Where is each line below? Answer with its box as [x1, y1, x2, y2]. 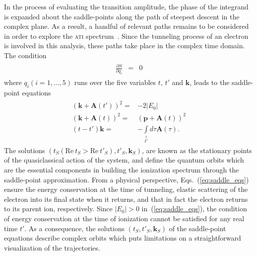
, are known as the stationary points [142, 145, 252, 155]
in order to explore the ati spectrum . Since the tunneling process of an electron [4, 30, 249, 41]
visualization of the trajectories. [4, 242, 100, 253]
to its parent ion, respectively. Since [4, 203, 113, 214]
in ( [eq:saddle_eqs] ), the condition [141, 203, 247, 214]
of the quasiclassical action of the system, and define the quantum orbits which [4, 155, 244, 165]
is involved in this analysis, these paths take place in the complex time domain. [4, 40, 245, 51]
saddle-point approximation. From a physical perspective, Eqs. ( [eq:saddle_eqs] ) [4, 174, 249, 184]
